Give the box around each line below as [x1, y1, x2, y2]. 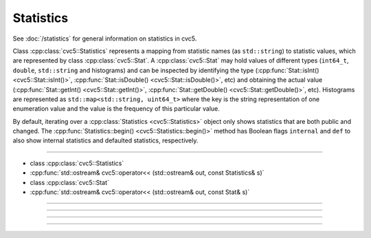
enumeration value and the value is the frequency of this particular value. [12, 105, 220, 113]
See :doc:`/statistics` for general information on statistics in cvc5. [12, 34, 197, 43]
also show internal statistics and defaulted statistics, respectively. [12, 136, 199, 144]
